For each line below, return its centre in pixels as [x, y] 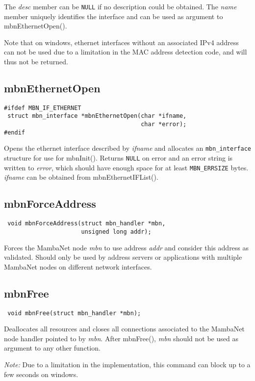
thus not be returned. [36, 62]
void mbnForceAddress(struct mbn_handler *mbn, [87, 224]
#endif [14, 132]
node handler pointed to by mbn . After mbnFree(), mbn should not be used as [121, 338]
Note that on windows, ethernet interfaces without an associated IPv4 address [121, 42]
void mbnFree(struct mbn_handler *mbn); [74, 313]
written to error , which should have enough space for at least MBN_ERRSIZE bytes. [126, 167]
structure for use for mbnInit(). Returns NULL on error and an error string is [118, 158]
